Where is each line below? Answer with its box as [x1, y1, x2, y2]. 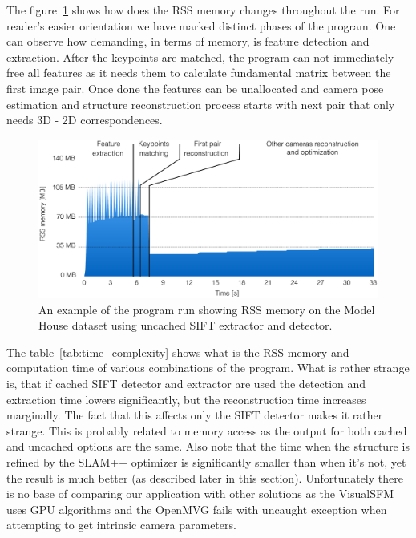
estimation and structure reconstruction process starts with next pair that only [6, 95, 395, 112]
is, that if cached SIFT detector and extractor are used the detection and [6, 375, 366, 392]
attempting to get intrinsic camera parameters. [6, 516, 236, 533]
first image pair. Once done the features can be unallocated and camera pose [6, 79, 384, 96]
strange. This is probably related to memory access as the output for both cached [6, 422, 407, 439]
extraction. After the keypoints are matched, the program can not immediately [6, 48, 394, 65]
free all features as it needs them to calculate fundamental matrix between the [6, 64, 391, 81]
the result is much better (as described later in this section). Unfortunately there [6, 469, 403, 486]
